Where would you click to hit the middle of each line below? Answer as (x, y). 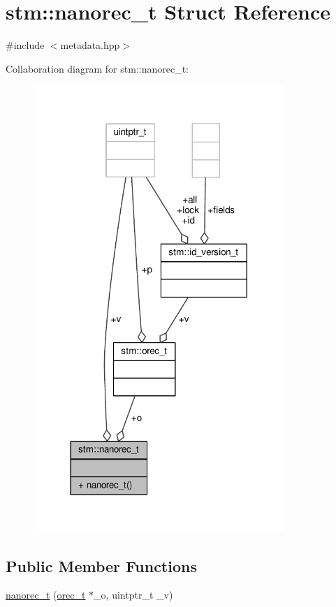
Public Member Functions (101, 565)
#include (25, 45)
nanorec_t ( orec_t (46, 595)
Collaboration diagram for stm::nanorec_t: (97, 68)
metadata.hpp (90, 45)
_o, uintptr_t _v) (133, 595)
